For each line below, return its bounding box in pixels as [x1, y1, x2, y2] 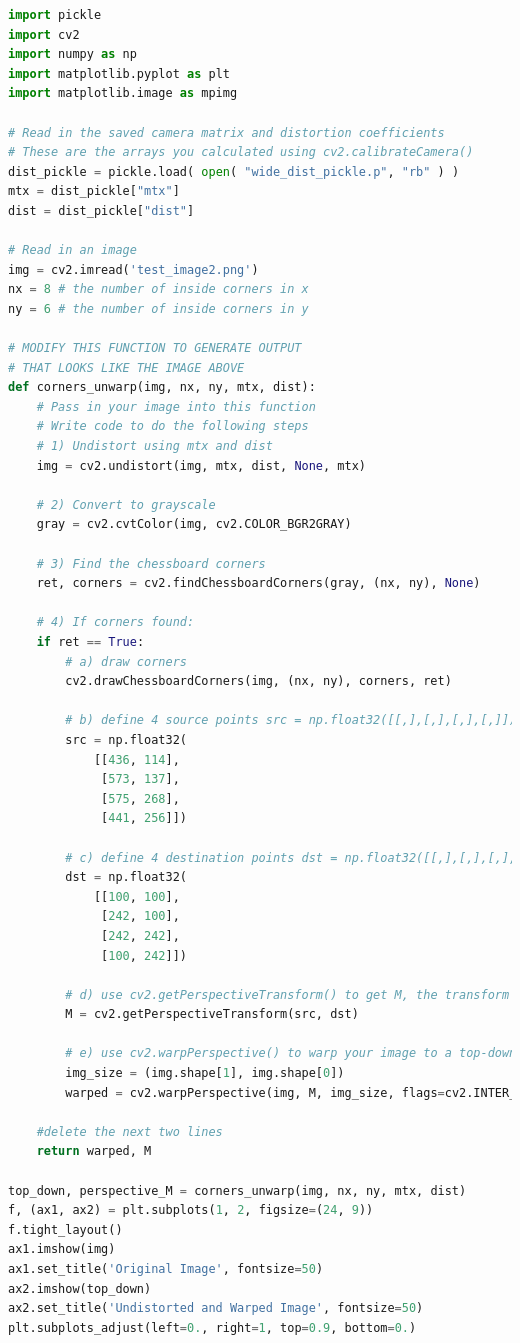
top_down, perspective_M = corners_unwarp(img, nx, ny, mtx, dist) [8, 1183, 467, 1198]
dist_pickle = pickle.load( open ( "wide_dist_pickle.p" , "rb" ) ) [8, 164, 460, 179]
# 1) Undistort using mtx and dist [36, 439, 273, 454]
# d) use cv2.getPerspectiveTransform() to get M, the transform [65, 987, 510, 1002]
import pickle [8, 8, 102, 22]
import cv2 [8, 27, 80, 42]
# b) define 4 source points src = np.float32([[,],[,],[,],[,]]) [65, 713, 517, 728]
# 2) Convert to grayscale [36, 497, 216, 512]
